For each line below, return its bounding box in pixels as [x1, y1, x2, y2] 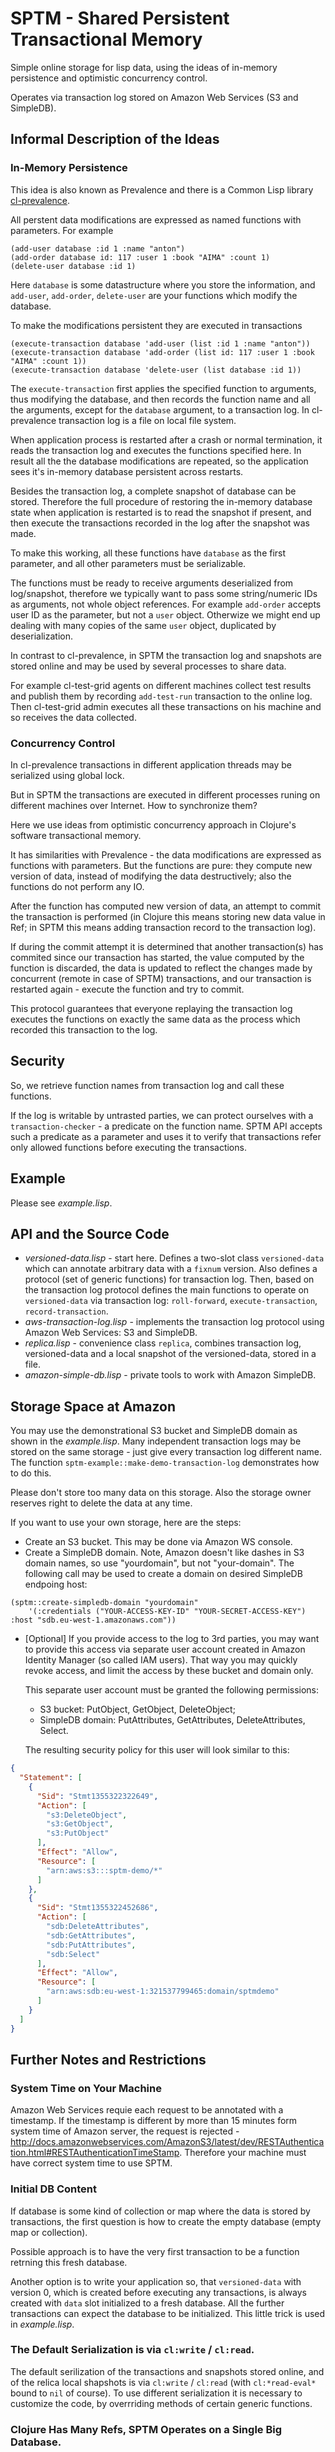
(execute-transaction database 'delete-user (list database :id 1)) [10, 365, 302, 375]
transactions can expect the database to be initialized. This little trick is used [10, 2307, 326, 2319]
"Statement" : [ [19, 1773, 83, 1783]
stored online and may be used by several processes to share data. [10, 660, 287, 672]
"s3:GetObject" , [46, 1819, 114, 1829]
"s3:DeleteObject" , [46, 1810, 128, 1820]
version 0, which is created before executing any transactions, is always [10, 2286, 307, 2298]
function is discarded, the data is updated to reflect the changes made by [10, 962, 313, 974]
